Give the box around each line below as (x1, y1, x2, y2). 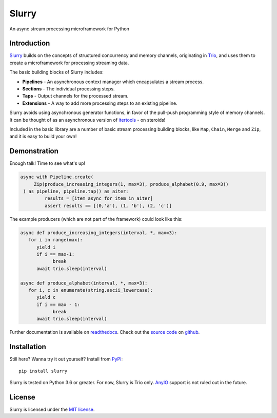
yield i (36, 244, 56, 250)
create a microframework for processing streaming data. (9, 60, 129, 66)
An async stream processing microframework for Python (9, 26, 129, 32)
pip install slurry (18, 368, 68, 374)
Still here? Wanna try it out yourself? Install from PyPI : (9, 356, 123, 362)
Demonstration (9, 147, 59, 156)
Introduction (9, 39, 50, 48)
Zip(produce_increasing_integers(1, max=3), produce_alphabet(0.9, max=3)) (33, 181, 229, 187)
